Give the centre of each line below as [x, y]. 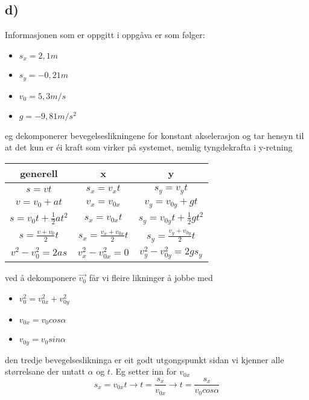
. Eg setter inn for [143, 371]
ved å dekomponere [40, 278]
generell [39, 173]
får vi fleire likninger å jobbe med [151, 278]
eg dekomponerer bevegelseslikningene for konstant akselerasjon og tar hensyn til [154, 135]
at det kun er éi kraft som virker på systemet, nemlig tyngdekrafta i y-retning [149, 147]
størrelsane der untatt [45, 371]
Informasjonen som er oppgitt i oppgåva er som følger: [105, 35]
